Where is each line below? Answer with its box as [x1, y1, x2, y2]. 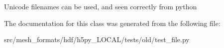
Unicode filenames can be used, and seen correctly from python [4, 1, 197, 11]
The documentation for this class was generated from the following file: [4, 18, 221, 28]
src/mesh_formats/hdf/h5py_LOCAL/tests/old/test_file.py [4, 34, 190, 45]
